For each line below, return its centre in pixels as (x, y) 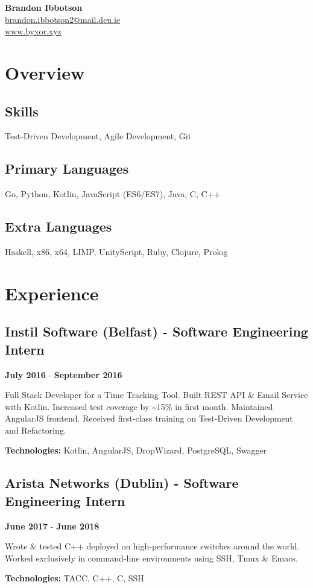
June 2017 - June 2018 (52, 526)
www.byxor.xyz (33, 31)
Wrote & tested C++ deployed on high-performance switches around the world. (152, 546)
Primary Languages (67, 169)
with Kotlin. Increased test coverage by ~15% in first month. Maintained (139, 406)
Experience (52, 293)
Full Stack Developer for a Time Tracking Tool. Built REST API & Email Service (156, 395)
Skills (22, 111)
